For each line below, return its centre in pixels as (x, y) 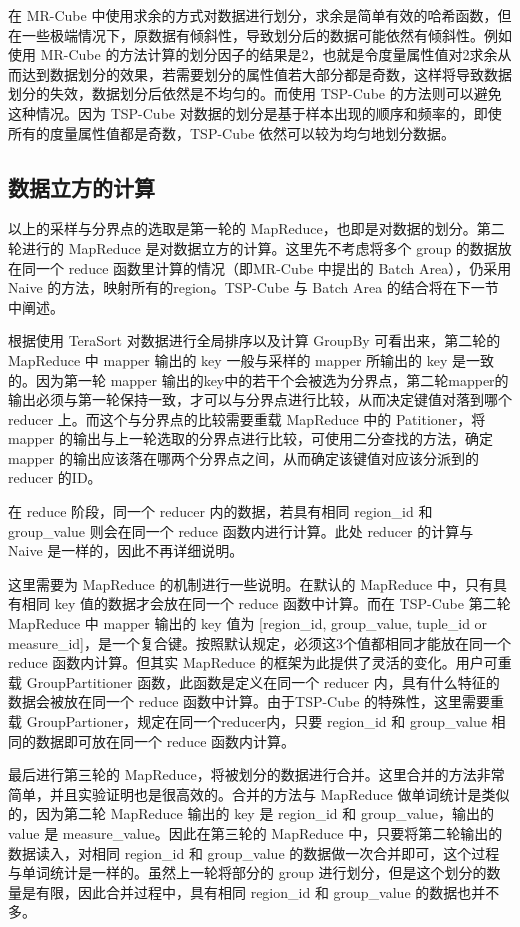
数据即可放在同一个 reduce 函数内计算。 (165, 740)
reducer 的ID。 (55, 477)
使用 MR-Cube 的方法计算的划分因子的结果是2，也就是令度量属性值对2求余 (253, 54)
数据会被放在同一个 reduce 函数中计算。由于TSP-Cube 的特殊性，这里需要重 (256, 701)
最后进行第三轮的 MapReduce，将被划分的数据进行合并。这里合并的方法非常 (256, 774)
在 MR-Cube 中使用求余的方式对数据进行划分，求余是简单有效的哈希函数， (253, 15)
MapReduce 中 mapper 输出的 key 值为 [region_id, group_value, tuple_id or (248, 623)
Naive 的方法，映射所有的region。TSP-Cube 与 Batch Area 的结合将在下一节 (253, 287)
